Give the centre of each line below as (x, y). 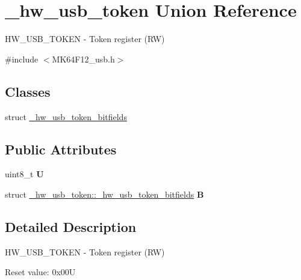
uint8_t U (24, 174)
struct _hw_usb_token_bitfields (66, 116)
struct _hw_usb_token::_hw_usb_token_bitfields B (104, 194)
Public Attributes (61, 149)
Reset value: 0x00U (40, 272)
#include (22, 59)
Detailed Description (71, 226)
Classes (28, 91)
